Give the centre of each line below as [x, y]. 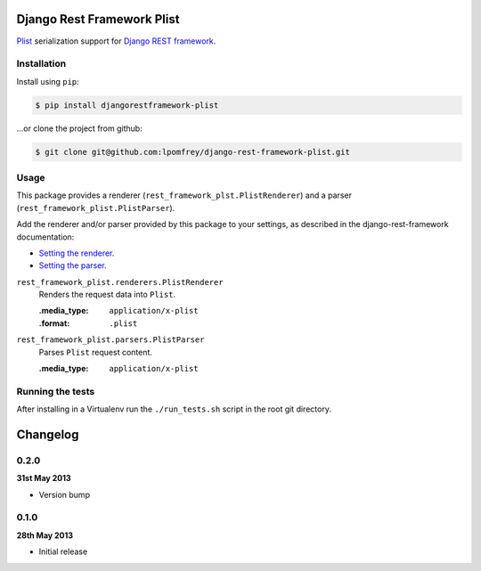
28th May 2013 [45, 535]
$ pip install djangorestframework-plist [127, 105]
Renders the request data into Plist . [107, 295]
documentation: [45, 237]
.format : [54, 323]
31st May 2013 [44, 478]
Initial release [63, 551]
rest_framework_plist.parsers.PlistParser [110, 340]
